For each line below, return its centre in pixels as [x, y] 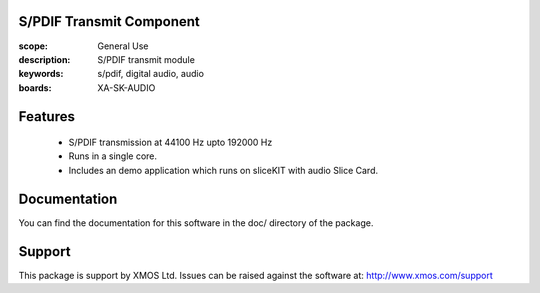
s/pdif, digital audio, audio [151, 74]
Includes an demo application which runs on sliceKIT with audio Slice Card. [223, 170]
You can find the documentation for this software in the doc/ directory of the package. [196, 222]
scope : [33, 46]
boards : [35, 87]
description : [44, 59]
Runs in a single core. [113, 156]
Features [46, 116]
